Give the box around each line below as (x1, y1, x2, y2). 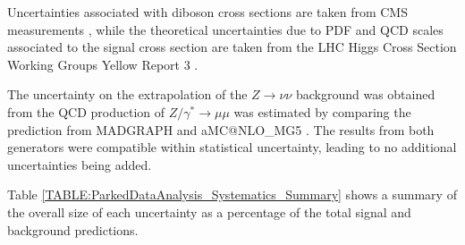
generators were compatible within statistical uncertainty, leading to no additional (7, 138, 457, 156)
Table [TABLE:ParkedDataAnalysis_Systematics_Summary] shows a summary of (7, 185, 457, 204)
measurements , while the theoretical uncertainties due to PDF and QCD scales (7, 20, 444, 38)
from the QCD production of (7, 102, 165, 121)
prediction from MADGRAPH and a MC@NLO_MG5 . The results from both (7, 120, 435, 139)
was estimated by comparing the (233, 102, 411, 121)
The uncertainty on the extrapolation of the (7, 85, 248, 104)
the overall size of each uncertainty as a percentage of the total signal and (7, 202, 411, 221)
